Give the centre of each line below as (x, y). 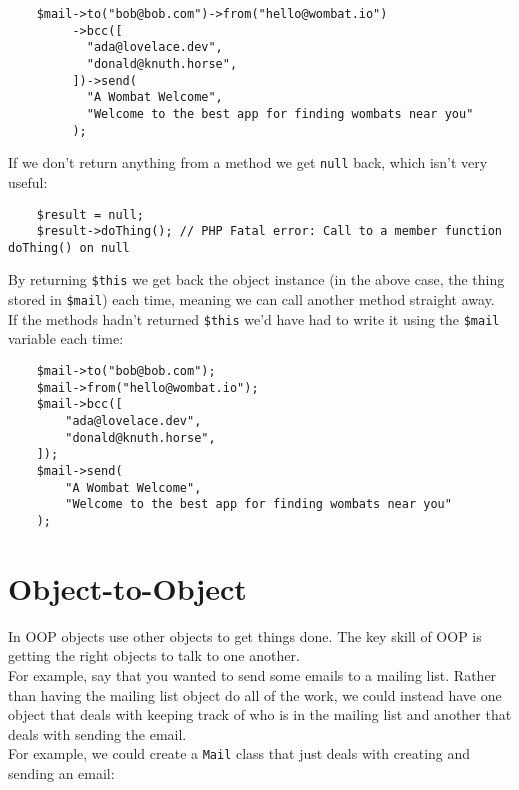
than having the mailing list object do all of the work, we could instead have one (255, 694)
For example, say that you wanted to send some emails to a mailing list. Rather (252, 674)
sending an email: (61, 772)
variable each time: (66, 338)
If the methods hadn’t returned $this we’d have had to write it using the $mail (254, 318)
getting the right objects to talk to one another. (154, 655)
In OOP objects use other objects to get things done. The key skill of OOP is (245, 635)
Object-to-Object (127, 587)
